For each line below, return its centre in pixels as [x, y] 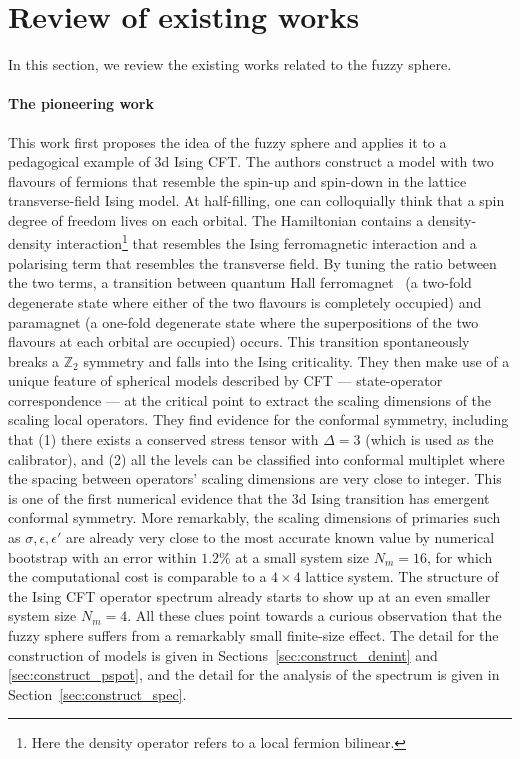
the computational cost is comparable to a [137, 576]
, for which [460, 556]
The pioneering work [81, 103]
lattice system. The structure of [402, 576]
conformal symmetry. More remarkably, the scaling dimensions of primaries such [254, 517]
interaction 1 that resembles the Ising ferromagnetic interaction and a [266, 242]
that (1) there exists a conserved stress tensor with [163, 439]
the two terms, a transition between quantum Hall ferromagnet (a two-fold [240, 282]
